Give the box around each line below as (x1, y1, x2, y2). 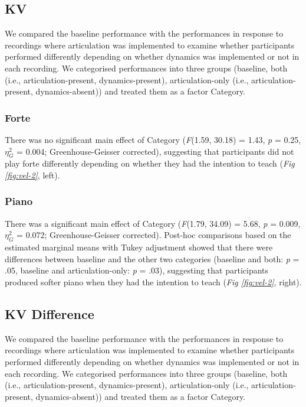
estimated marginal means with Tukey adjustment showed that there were (5, 241, 273, 253)
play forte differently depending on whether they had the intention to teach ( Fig (5, 157, 295, 170)
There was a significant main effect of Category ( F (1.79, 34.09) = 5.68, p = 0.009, (5, 217, 301, 229)
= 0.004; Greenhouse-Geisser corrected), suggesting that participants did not (17, 145, 294, 157)
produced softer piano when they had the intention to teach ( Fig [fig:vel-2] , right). (5, 275, 302, 288)
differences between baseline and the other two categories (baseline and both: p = (5, 252, 300, 265)
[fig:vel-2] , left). (5, 168, 60, 181)
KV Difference (5, 304, 94, 323)
